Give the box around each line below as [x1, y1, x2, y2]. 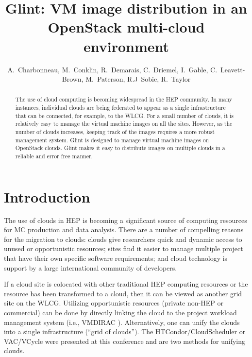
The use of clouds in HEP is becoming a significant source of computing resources [4, 215, 247, 225]
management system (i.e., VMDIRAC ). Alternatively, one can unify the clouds [4, 317, 240, 327]
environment [83, 36, 169, 56]
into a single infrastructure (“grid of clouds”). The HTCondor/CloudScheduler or [4, 326, 246, 337]
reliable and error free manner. [15, 152, 93, 160]
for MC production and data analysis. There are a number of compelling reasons [4, 224, 244, 235]
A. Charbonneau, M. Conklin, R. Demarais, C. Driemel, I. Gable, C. [7, 64, 218, 74]
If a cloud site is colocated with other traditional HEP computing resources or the [4, 279, 248, 289]
